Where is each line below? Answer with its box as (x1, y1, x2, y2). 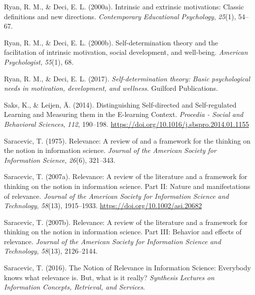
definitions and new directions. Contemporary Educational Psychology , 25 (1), (4, 11, 236, 21)
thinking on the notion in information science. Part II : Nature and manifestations (4, 181, 251, 191)
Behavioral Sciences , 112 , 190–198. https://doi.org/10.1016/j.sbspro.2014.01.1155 (4, 118, 249, 129)
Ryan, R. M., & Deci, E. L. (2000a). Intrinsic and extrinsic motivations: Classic (4, 1, 244, 11)
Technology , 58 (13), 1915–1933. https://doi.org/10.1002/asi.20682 (4, 200, 202, 211)
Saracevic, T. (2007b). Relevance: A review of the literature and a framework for (4, 217, 248, 227)
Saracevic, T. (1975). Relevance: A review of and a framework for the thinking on (4, 135, 251, 146)
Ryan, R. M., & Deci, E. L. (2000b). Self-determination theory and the (4, 37, 218, 47)
